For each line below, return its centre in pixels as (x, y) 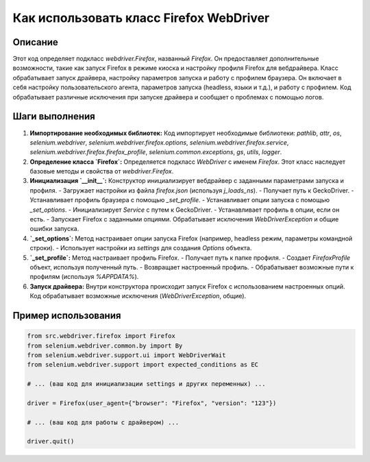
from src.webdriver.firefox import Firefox (101, 336)
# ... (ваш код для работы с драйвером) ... (103, 422)
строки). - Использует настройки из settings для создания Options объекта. (141, 248)
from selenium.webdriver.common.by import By (105, 345)
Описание (35, 42)
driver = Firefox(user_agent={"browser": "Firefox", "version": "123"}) (152, 403)
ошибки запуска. (54, 229)
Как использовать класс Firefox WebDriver (141, 18)
